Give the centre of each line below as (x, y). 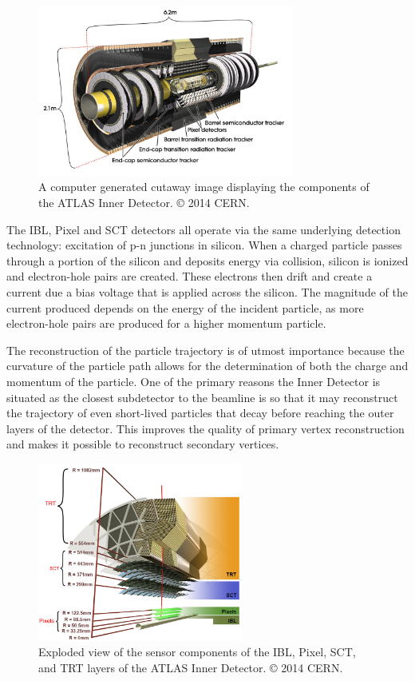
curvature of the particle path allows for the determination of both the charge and (207, 366)
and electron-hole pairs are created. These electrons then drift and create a (190, 276)
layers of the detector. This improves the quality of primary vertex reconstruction (206, 428)
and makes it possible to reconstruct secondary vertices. (143, 444)
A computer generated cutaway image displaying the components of (204, 187)
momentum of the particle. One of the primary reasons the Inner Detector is (194, 381)
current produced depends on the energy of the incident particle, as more (185, 307)
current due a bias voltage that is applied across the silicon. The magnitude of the (207, 291)
